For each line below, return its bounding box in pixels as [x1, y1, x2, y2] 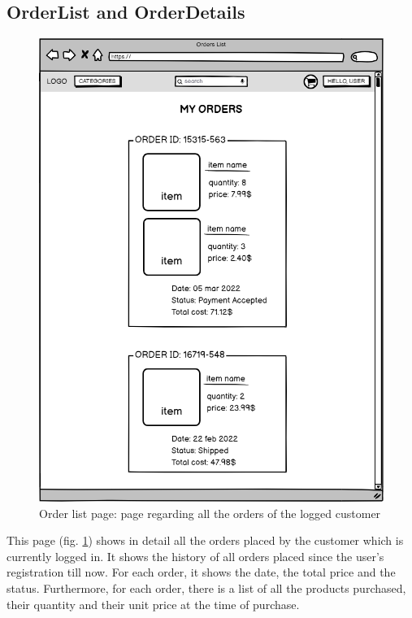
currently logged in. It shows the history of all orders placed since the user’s [7, 547, 384, 564]
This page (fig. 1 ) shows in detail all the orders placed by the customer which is [7, 532, 404, 549]
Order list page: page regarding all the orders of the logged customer [39, 504, 381, 521]
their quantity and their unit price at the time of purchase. [7, 595, 300, 612]
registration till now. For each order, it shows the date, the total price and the [7, 564, 396, 581]
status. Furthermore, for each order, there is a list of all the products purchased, [7, 579, 406, 596]
